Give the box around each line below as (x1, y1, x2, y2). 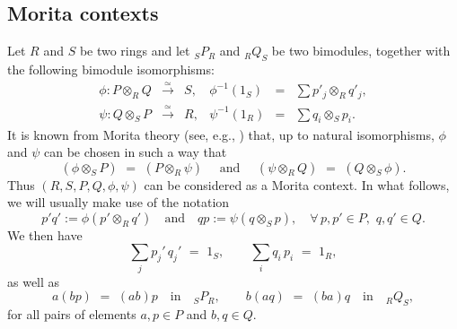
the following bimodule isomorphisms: (7, 60, 215, 78)
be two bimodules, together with (271, 41, 451, 60)
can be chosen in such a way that (44, 143, 227, 161)
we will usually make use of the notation (7, 193, 230, 212)
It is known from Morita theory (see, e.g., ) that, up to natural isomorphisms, (7, 125, 435, 143)
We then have (7, 225, 83, 244)
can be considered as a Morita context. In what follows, (144, 175, 450, 194)
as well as (7, 272, 60, 290)
